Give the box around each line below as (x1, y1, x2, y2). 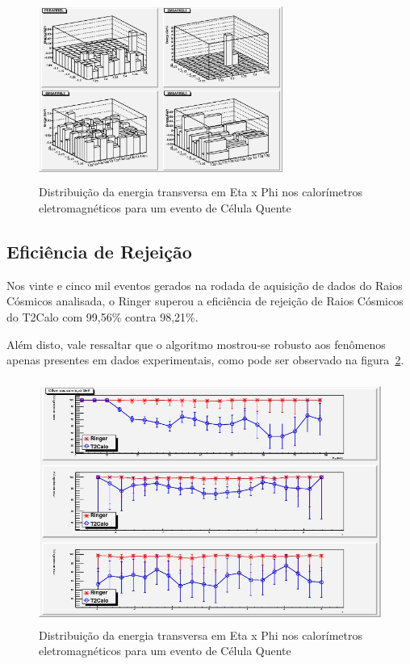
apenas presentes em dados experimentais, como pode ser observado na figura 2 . (6, 351, 404, 368)
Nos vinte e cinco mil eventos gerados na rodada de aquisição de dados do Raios (6, 276, 403, 293)
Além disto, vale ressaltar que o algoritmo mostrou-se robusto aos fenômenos (6, 335, 386, 352)
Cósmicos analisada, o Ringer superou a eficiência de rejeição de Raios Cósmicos (6, 292, 404, 309)
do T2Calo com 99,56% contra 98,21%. (6, 308, 199, 325)
